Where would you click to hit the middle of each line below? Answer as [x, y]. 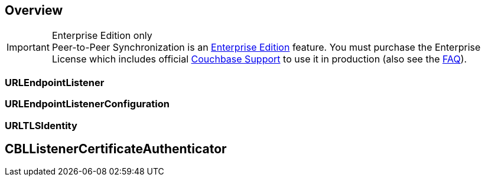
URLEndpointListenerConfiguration [87, 104]
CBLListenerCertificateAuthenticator [116, 149]
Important [28, 47]
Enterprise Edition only [102, 36]
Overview [34, 10]
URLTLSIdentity [41, 125]
